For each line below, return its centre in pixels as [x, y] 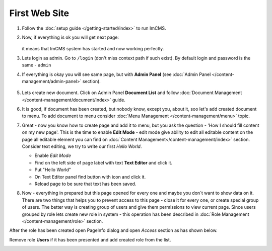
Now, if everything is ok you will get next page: [71, 37]
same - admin [37, 65]
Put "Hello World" [53, 170]
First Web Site [39, 13]
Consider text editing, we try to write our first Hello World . [82, 146]
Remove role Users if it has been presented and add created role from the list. [90, 239]
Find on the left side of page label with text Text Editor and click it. [104, 162]
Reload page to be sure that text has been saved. [85, 184]
